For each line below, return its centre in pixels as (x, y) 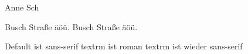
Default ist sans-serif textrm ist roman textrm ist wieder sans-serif (124, 46)
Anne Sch (22, 7)
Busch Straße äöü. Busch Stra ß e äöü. (71, 26)
